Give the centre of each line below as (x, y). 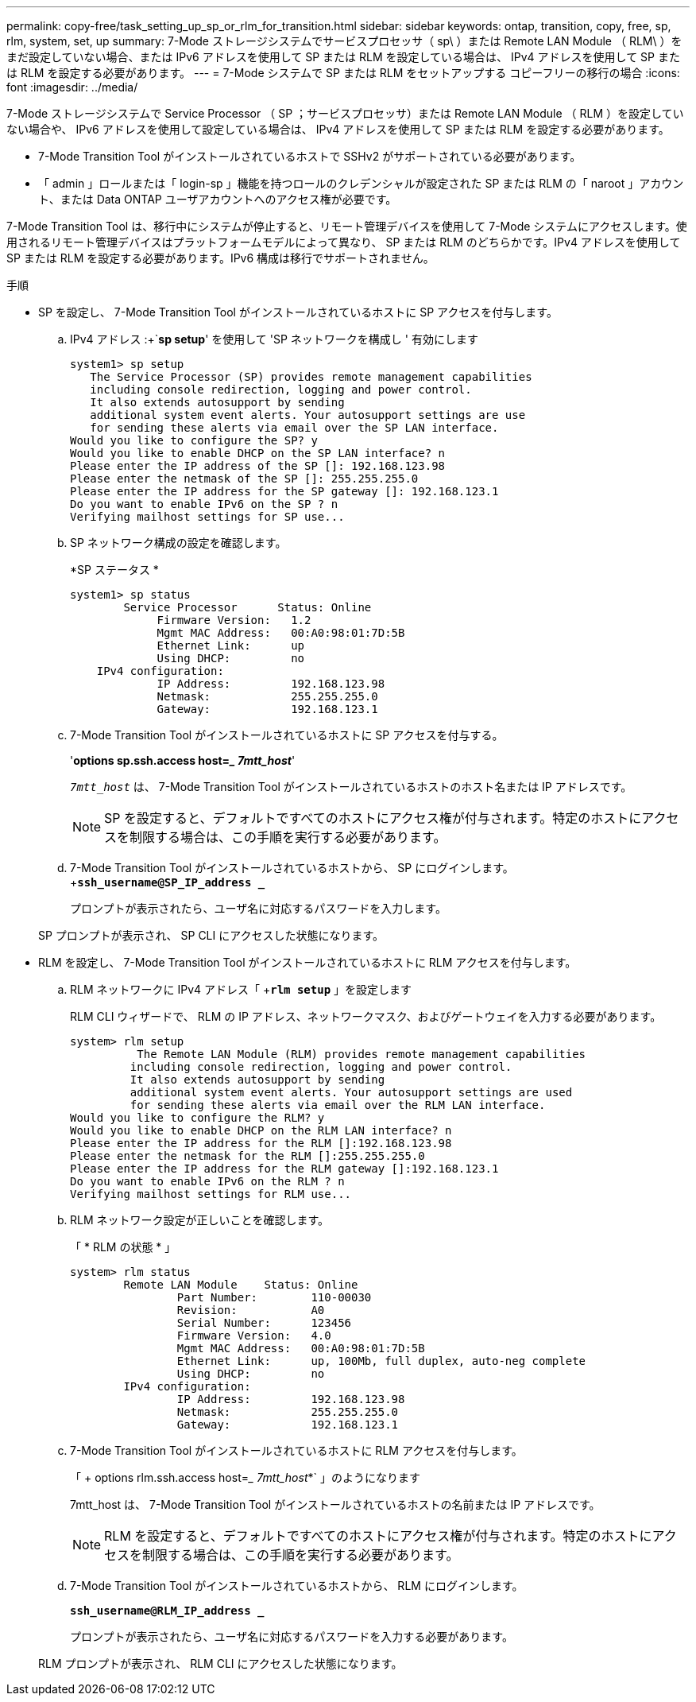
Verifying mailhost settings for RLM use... (211, 1194)
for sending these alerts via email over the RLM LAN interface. (338, 1105)
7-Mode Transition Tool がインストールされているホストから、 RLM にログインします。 (297, 1586)
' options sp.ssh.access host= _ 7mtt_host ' (183, 760)
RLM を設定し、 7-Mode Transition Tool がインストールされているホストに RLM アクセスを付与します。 (307, 962)
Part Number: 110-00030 (274, 1297)
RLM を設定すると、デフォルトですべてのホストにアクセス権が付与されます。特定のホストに (378, 1536)
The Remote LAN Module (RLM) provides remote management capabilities (362, 1054)
